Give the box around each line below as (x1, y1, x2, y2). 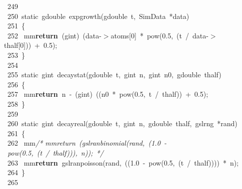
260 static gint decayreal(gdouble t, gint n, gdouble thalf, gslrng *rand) (7, 118, 237, 129)
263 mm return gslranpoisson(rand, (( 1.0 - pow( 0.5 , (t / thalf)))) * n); (7, 157, 239, 168)
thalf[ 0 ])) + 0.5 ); (4, 40, 57, 50)
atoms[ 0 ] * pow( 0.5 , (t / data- (110, 30, 208, 40)
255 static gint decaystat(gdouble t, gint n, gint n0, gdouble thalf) (7, 69, 221, 80)
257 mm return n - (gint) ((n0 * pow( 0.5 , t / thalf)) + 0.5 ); (7, 89, 208, 99)
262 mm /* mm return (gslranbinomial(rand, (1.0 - (7, 138, 166, 148)
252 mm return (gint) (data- (7, 30, 101, 40)
